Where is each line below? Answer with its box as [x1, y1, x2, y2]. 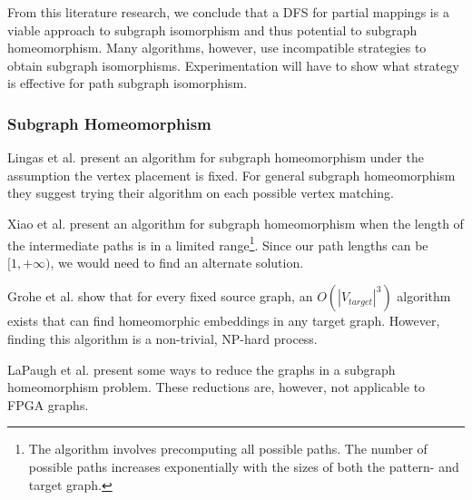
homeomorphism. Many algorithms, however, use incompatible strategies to [7, 38, 427, 57]
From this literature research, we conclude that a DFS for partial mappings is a [7, 3, 449, 21]
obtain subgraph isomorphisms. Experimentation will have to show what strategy [7, 55, 459, 74]
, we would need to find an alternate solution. [50, 252, 304, 271]
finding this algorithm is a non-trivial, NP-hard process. [7, 329, 318, 348]
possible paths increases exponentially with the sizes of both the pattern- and [28, 456, 459, 475]
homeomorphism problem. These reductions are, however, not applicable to [7, 377, 426, 397]
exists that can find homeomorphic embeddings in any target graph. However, [7, 311, 440, 330]
